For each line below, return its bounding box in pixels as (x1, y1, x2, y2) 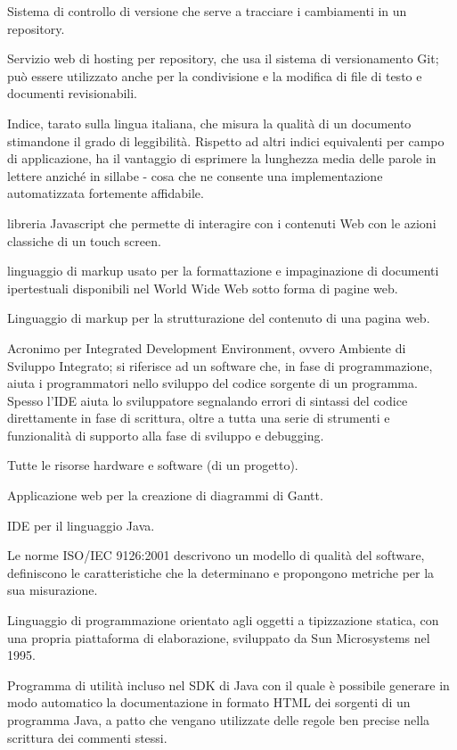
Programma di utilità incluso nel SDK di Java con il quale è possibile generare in (7, 675, 450, 694)
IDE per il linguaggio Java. (7, 515, 155, 534)
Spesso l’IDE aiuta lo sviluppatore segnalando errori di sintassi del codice (7, 391, 408, 409)
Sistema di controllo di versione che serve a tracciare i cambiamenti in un (7, 2, 407, 20)
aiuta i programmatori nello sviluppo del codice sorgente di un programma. (7, 374, 418, 392)
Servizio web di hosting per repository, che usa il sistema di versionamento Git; (7, 49, 439, 68)
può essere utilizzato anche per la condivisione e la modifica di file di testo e (7, 66, 422, 85)
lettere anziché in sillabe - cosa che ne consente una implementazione (7, 166, 383, 185)
